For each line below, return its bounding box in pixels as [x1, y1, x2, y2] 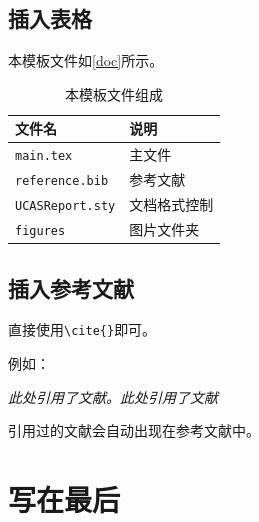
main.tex [15, 149, 73, 164]
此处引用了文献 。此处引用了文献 [8, 386, 218, 407]
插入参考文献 [8, 272, 134, 303]
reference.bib [15, 174, 109, 189]
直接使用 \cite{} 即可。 [8, 319, 157, 340]
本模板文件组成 [65, 83, 164, 104]
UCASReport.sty [15, 199, 116, 214]
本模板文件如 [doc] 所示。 [8, 50, 164, 71]
